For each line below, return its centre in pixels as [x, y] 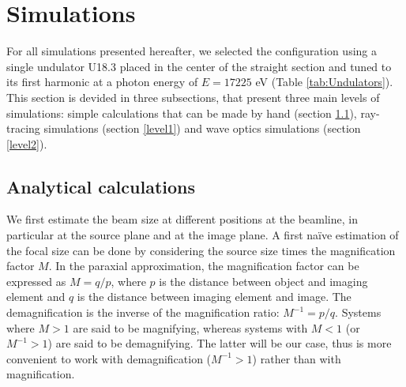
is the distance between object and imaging [263, 281]
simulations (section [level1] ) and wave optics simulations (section [202, 128]
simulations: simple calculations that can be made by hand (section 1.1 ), [182, 113]
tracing [23, 128]
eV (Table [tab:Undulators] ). [324, 82]
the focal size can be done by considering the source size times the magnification [201, 250]
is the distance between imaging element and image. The [214, 297]
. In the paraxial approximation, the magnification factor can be [204, 266]
